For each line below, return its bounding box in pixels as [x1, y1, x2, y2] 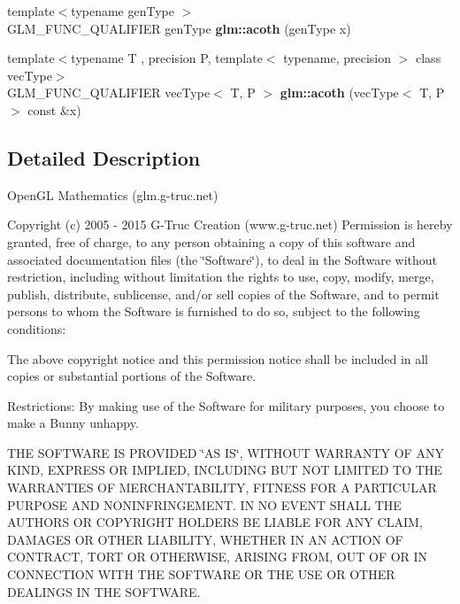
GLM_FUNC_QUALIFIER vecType [7, 83, 211, 102]
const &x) [27, 100, 81, 119]
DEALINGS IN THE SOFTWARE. [7, 582, 201, 600]
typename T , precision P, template [71, 49, 263, 67]
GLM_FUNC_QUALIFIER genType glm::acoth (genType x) [7, 19, 351, 37]
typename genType [71, 2, 174, 19]
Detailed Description [7, 143, 201, 171]
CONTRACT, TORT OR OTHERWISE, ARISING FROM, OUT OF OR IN [7, 547, 428, 566]
